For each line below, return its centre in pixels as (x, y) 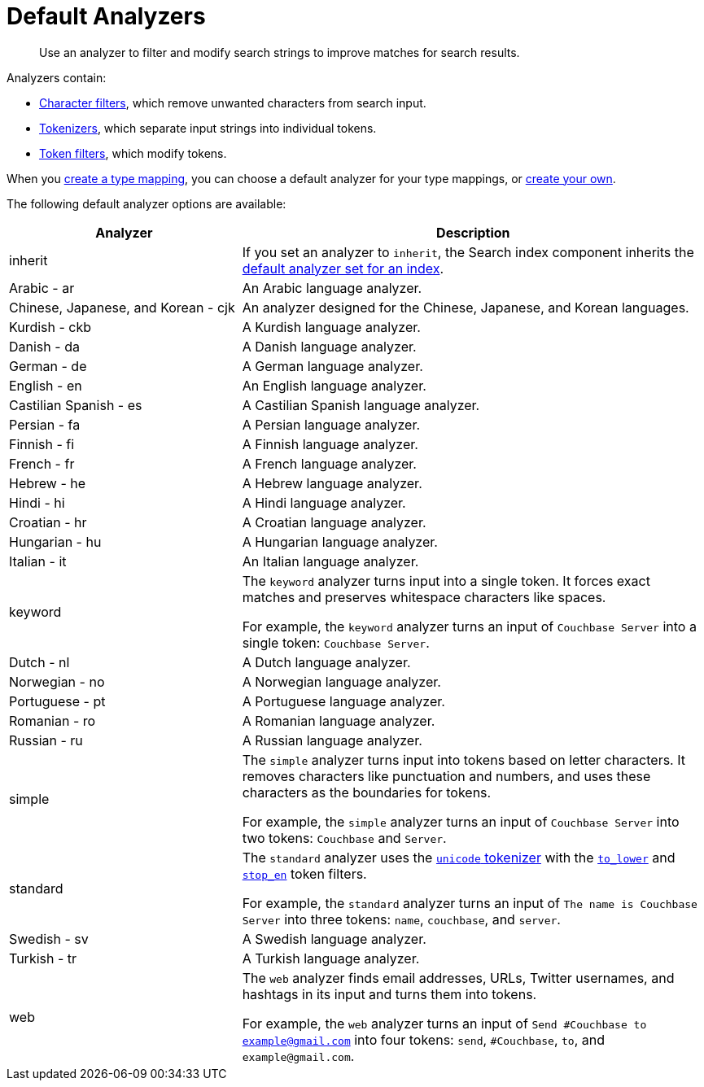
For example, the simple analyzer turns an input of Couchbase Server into (461, 821)
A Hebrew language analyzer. (332, 483)
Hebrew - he (48, 483)
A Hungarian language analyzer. (340, 541)
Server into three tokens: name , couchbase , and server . (401, 919)
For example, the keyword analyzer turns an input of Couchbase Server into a (469, 626)
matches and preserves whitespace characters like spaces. (424, 597)
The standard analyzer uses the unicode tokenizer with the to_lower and (459, 857)
